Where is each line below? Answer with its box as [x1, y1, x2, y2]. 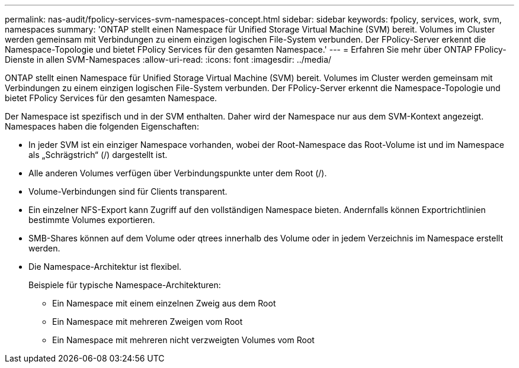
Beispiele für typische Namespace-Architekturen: [28, 280, 221, 290]
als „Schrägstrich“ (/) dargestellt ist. [28, 150, 168, 160]
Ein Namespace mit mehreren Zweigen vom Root [52, 317, 243, 327]
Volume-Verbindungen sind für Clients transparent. [28, 186, 228, 196]
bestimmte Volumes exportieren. [28, 215, 155, 225]
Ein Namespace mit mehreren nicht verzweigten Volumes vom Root [52, 335, 315, 345]
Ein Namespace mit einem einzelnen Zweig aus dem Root [52, 298, 276, 308]
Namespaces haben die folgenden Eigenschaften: [5, 121, 199, 131]
